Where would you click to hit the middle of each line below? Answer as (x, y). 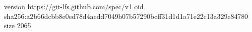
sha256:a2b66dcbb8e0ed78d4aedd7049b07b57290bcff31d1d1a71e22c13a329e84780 (126, 16)
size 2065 (18, 25)
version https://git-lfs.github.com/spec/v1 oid (74, 6)
